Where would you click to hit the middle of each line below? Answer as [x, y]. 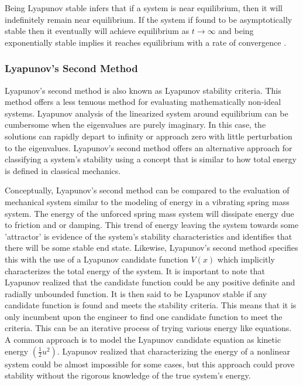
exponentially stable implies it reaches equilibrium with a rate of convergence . [146, 42]
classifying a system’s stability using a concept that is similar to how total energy [151, 159]
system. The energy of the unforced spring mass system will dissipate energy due [149, 213]
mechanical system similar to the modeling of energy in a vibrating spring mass [147, 201]
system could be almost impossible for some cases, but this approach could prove [150, 364]
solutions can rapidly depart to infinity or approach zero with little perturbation [149, 136]
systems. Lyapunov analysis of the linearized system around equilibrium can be [147, 113]
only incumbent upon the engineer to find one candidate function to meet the [144, 316]
